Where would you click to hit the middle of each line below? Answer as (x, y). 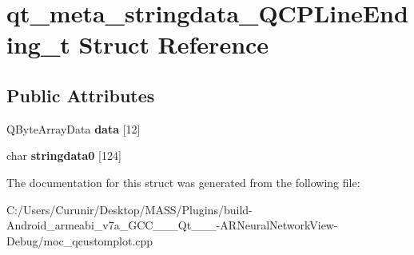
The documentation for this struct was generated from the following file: (183, 182)
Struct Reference (174, 44)
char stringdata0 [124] (64, 155)
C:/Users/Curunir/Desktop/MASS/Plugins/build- (129, 209)
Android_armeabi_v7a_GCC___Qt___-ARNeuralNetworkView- (172, 225)
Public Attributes (81, 95)
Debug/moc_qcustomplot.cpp (80, 240)
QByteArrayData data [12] (74, 128)
